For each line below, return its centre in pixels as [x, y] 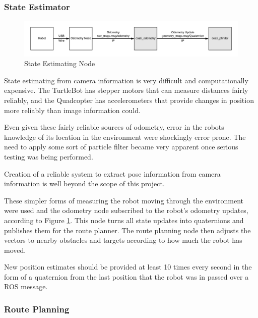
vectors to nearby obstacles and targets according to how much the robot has [123, 240]
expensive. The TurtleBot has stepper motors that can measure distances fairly [126, 90]
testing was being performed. [49, 156]
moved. [15, 250]
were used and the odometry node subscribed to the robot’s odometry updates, [126, 210]
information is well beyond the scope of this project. [84, 183]
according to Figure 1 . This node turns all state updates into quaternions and [124, 220]
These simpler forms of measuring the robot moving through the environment [124, 200]
